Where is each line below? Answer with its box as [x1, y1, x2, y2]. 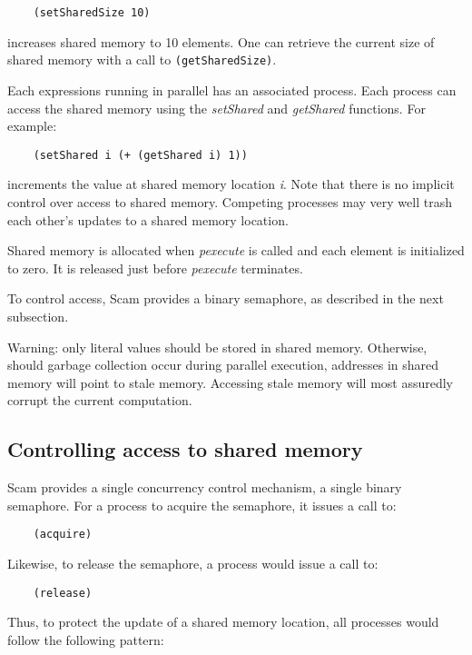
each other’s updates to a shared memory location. [7, 210, 289, 229]
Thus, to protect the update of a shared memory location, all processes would [7, 612, 439, 631]
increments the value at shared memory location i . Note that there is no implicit [7, 174, 455, 194]
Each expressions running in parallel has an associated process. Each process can [7, 80, 457, 99]
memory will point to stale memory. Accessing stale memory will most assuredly [7, 372, 454, 392]
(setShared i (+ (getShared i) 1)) [33, 148, 248, 162]
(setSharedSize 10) [33, 6, 151, 19]
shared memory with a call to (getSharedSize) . [7, 50, 277, 69]
